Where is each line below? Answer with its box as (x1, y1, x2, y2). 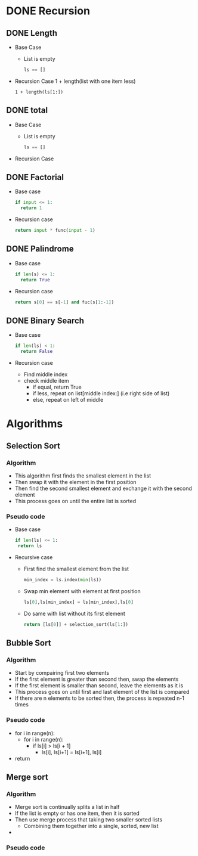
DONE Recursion (6, 4, 91, 18)
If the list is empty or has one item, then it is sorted (14, 810, 140, 817)
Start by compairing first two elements (14, 669, 109, 677)
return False (20, 349, 53, 355)
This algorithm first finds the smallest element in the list (14, 472, 151, 479)
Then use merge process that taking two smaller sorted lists (14, 816, 163, 823)
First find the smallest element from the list (23, 565, 129, 572)
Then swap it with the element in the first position (14, 478, 137, 485)
